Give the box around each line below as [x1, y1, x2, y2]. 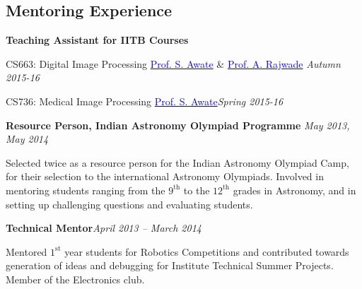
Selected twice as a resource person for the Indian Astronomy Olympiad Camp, [6, 155, 349, 170]
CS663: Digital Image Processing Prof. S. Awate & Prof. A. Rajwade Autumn [6, 56, 341, 71]
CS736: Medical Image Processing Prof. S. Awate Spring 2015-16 [6, 93, 284, 108]
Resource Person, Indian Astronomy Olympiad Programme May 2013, [6, 117, 350, 132]
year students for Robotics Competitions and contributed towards [64, 244, 349, 259]
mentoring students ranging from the [6, 182, 165, 197]
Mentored [6, 244, 47, 259]
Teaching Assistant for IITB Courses [6, 33, 189, 47]
